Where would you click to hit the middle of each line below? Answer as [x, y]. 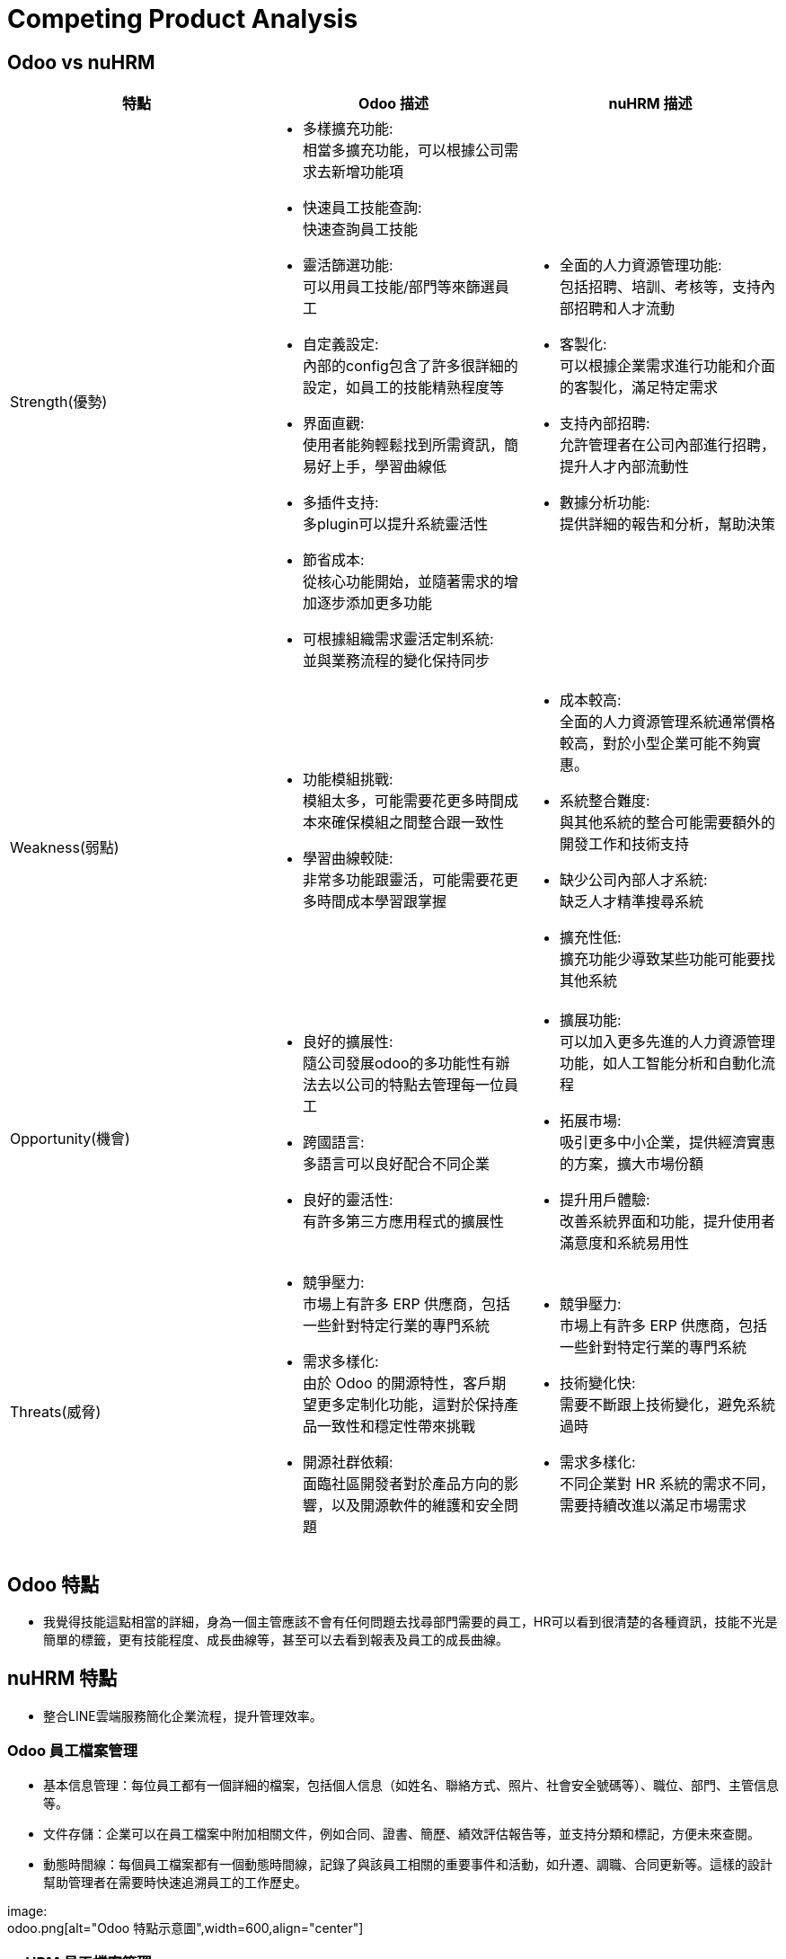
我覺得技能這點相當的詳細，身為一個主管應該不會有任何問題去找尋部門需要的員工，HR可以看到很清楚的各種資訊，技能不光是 [411, 1622]
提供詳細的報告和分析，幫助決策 [667, 524]
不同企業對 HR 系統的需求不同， [667, 1484]
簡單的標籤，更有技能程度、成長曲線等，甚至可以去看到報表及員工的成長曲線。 [276, 1640]
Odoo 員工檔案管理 [73, 1751]
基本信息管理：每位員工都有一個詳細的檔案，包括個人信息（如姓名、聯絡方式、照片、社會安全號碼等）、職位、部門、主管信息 [411, 1785]
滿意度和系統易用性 [624, 1243]
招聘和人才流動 [624, 309]
